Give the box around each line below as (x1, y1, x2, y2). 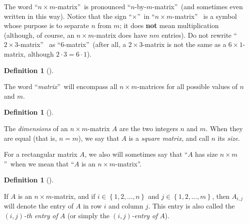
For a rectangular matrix (4, 149, 78, 159)
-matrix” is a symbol (172, 11, 237, 21)
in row (83, 201, 102, 211)
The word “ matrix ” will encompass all (4, 81, 118, 91)
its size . (218, 133, 240, 143)
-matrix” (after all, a (64, 39, 126, 49)
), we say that (78, 133, 119, 143)
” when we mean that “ (4, 158, 75, 168)
